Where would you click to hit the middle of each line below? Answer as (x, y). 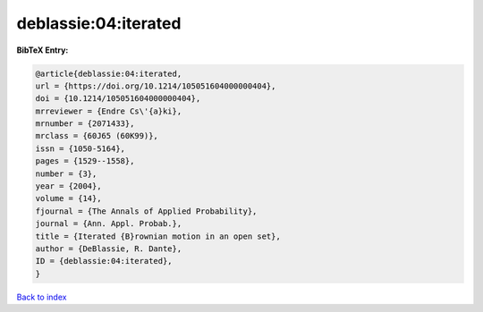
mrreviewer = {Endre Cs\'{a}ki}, (109, 111)
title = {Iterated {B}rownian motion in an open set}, (158, 236)
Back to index (42, 297)
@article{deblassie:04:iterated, (109, 73)
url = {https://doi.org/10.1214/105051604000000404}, (156, 86)
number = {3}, (66, 173)
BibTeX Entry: (42, 50)
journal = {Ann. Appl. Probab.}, (109, 224)
